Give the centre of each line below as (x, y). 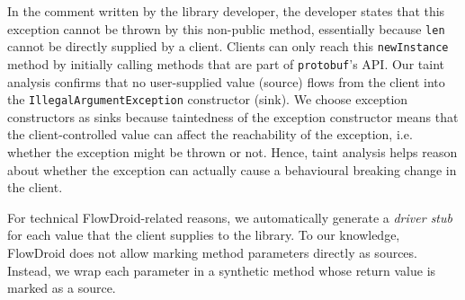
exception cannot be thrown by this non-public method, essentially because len (226, 28)
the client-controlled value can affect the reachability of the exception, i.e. (210, 134)
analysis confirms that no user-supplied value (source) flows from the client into (226, 81)
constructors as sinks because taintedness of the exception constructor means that (233, 116)
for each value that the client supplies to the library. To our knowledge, (204, 235)
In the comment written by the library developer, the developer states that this (226, 11)
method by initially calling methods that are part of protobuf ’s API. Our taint (226, 63)
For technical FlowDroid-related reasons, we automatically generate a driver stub (230, 217)
